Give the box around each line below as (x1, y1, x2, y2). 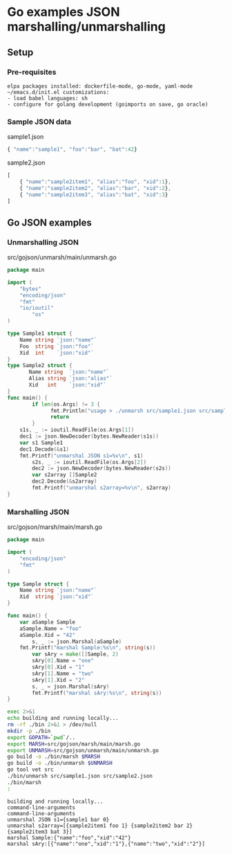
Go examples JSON (7, 4, 120, 20)
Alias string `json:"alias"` (28, 375, 113, 382)
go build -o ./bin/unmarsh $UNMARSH (7, 760, 113, 767)
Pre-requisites (7, 67, 57, 77)
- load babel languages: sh (7, 95, 88, 102)
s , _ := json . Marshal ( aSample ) (32, 638, 122, 645)
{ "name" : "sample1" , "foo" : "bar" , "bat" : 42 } (7, 146, 137, 153)
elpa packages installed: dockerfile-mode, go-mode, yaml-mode (7, 82, 193, 90)
